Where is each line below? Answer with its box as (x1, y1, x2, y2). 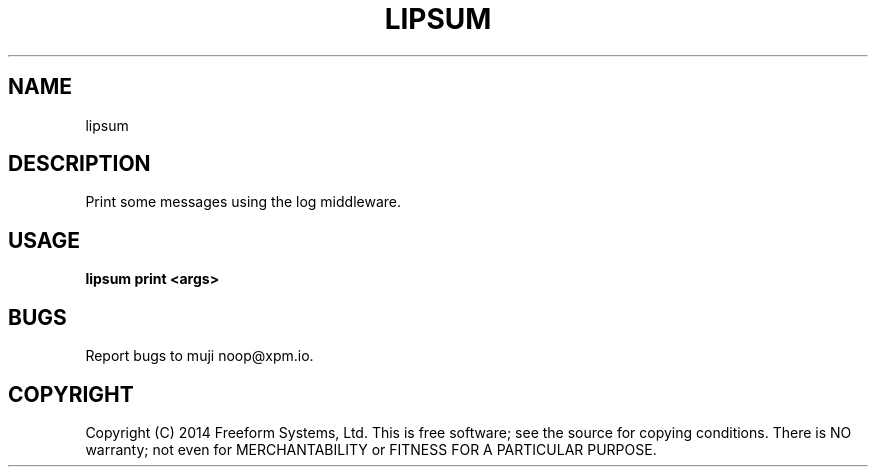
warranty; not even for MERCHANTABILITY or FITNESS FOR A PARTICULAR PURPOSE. (85, 440, 657, 458)
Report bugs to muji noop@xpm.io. (85, 347, 314, 365)
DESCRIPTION (8, 151, 151, 177)
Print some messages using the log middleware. (85, 193, 401, 211)
